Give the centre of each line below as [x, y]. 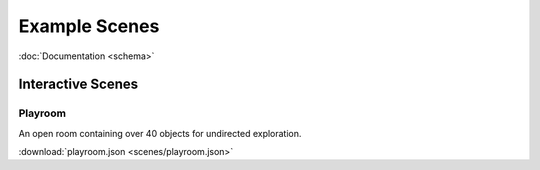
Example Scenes [89, 26]
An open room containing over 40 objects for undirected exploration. [160, 133]
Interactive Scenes [78, 84]
